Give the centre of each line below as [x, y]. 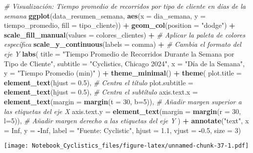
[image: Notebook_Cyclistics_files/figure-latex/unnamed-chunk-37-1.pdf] [126, 146]
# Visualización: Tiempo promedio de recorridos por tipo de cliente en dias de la [125, 6]
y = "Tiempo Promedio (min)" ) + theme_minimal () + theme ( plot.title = [123, 73]
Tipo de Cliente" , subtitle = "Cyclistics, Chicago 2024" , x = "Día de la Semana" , [124, 63]
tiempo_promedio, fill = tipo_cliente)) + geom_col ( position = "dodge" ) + [120, 25]
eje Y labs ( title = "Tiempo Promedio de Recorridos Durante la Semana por [119, 53]
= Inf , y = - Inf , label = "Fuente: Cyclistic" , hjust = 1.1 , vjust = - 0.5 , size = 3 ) [123, 130]
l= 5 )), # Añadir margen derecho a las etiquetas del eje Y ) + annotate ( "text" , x [126, 121]
